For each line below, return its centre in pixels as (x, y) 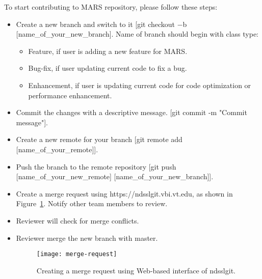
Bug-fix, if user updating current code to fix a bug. (108, 68)
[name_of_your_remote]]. (57, 149)
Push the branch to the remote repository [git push (96, 166)
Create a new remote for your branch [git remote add (99, 139)
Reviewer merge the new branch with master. (87, 238)
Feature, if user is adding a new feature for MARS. (108, 51)
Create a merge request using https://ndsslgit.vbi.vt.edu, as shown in (124, 193)
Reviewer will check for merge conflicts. (77, 220)
